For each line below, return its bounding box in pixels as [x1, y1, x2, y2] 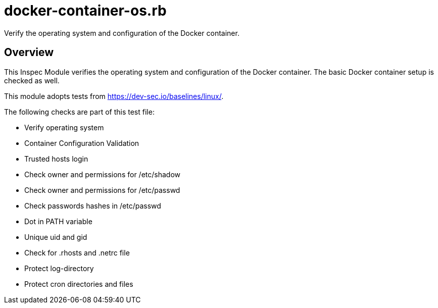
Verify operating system [24, 123, 104, 132]
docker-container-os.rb [4, 2, 167, 19]
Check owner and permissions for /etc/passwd [24, 185, 180, 194]
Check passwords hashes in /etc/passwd [24, 201, 161, 210]
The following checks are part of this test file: [4, 107, 155, 116]
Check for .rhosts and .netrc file [24, 248, 130, 257]
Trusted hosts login [24, 154, 88, 163]
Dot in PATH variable [24, 217, 92, 226]
